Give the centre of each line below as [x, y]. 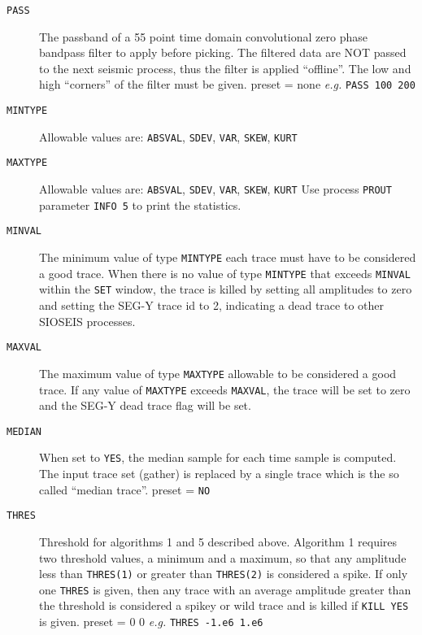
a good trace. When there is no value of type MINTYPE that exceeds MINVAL [225, 273]
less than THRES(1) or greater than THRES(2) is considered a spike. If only [224, 574]
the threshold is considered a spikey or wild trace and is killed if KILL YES [224, 605]
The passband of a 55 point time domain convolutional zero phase [203, 36]
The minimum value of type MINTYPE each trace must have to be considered [228, 257]
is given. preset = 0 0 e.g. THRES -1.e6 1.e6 [151, 622]
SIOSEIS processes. [87, 321]
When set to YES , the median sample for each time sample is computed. [218, 457]
